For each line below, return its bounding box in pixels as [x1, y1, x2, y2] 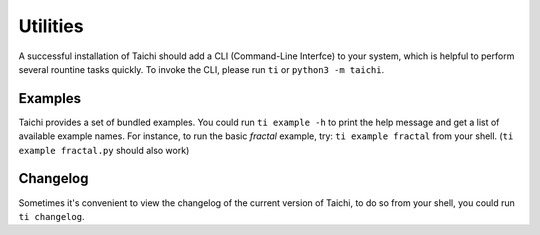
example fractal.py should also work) [18, 144, 190, 156]
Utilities [18, 15, 84, 37]
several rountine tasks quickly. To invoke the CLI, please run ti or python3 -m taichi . [18, 63, 385, 75]
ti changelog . [18, 210, 85, 222]
